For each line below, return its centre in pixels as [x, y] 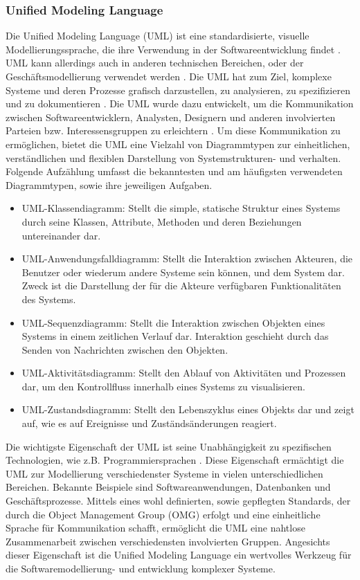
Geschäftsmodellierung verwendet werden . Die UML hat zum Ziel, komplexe [169, 76]
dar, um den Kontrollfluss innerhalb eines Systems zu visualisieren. [163, 386]
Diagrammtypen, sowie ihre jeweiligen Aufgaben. [109, 184]
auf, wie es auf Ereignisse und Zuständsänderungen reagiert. [149, 423]
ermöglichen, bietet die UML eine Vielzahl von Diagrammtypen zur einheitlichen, [178, 144]
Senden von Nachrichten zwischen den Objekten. [125, 349]
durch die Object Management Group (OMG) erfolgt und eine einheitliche [163, 514]
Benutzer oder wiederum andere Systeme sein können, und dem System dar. [183, 272]
